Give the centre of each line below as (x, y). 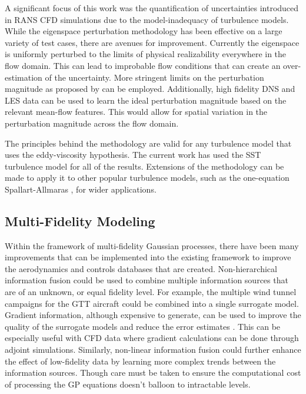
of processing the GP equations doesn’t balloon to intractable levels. (128, 384)
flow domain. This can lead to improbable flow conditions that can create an (143, 65)
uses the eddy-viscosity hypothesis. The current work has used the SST (133, 155)
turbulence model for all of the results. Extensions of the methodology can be (144, 166)
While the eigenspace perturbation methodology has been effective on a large (144, 31)
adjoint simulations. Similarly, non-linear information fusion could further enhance (153, 350)
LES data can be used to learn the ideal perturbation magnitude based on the (146, 100)
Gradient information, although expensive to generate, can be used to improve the (153, 315)
